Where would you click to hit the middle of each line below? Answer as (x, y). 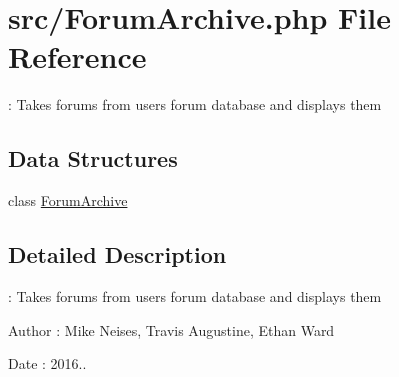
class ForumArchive (68, 200)
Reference (77, 56)
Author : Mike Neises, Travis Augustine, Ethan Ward (171, 329)
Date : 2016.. (47, 363)
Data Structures (93, 158)
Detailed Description (117, 254)
